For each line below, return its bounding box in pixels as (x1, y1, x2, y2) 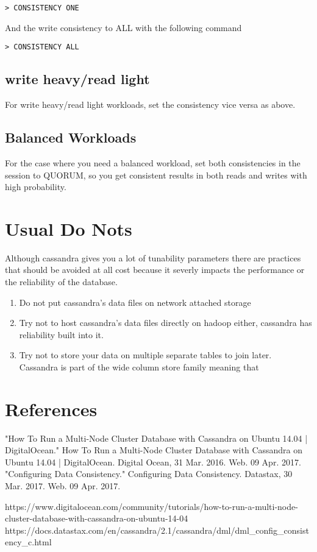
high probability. (5, 180, 66, 193)
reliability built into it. (19, 328, 104, 341)
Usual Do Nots (5, 216, 132, 241)
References (5, 396, 98, 421)
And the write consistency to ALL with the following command (5, 21, 242, 34)
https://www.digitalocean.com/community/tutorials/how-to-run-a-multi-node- (5, 500, 298, 512)
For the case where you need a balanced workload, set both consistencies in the (5, 156, 301, 169)
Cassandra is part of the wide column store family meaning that (19, 360, 259, 373)
